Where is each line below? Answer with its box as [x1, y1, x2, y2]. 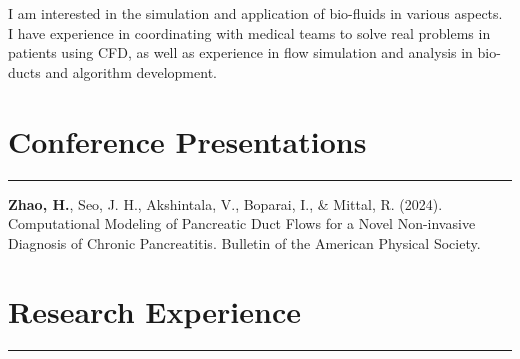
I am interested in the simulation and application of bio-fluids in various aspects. [8, 3, 503, 23]
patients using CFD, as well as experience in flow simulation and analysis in [8, 42, 473, 63]
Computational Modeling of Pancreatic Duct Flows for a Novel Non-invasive [8, 213, 476, 234]
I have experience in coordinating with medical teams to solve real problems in [8, 22, 491, 43]
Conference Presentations [8, 120, 367, 161]
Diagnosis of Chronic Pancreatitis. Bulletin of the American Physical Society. [8, 232, 481, 253]
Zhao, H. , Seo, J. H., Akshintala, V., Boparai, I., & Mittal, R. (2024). [8, 193, 443, 214]
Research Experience [8, 291, 301, 332]
